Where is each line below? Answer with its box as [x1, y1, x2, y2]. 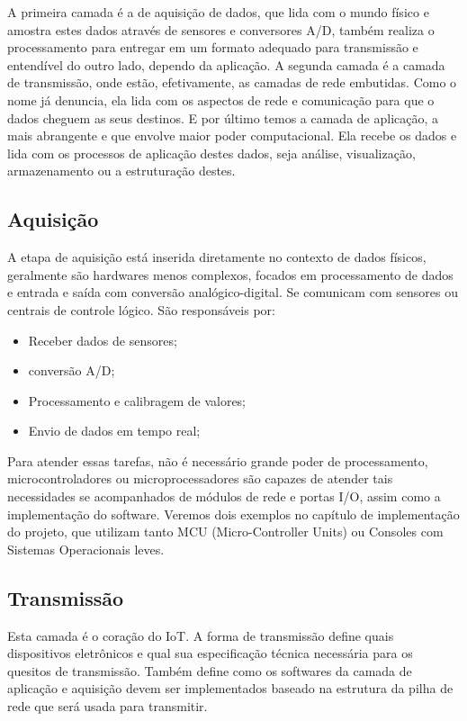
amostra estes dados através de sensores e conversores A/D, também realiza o [7, 20, 435, 39]
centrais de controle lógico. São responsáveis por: [7, 300, 275, 319]
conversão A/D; [28, 361, 115, 380]
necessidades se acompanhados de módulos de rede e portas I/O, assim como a [7, 487, 441, 506]
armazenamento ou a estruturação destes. [7, 161, 236, 180]
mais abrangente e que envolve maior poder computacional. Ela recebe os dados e [7, 126, 457, 145]
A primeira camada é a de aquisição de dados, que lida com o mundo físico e [7, 3, 429, 21]
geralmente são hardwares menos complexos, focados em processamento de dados [7, 265, 454, 284]
